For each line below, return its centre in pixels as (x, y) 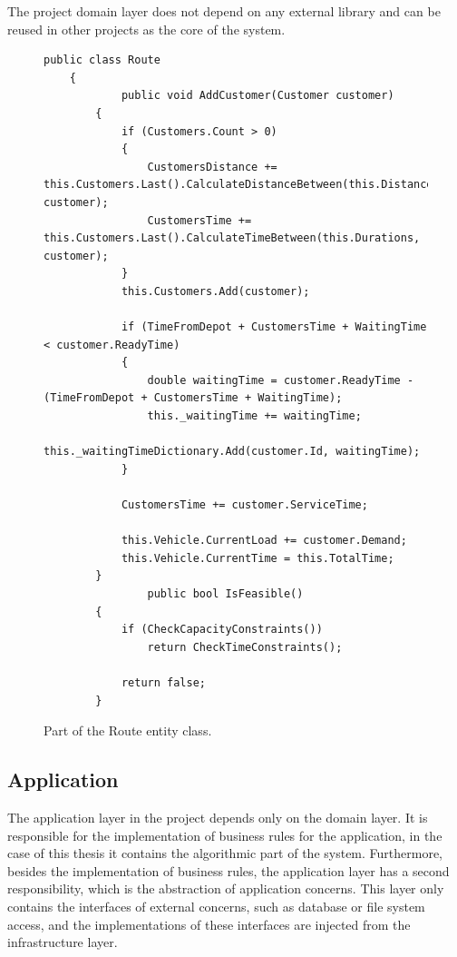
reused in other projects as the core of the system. (146, 29)
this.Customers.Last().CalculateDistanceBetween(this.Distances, (245, 185)
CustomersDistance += (212, 167)
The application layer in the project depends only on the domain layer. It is (218, 817)
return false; (163, 682)
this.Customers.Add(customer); (215, 291)
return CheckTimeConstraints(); (245, 647)
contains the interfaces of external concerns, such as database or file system (216, 906)
